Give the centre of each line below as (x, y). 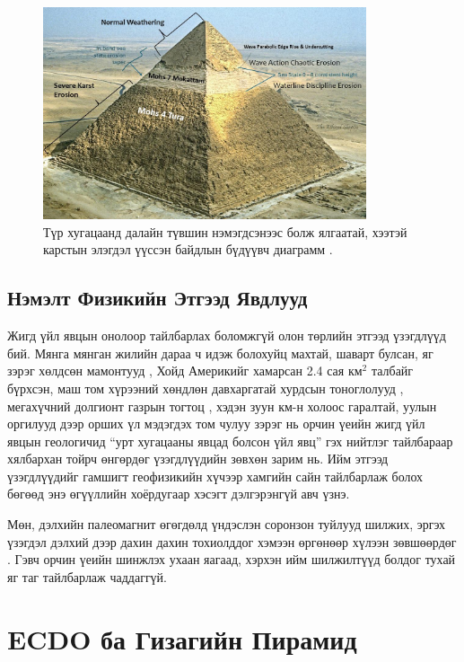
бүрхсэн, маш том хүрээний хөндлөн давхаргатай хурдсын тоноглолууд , (206, 388)
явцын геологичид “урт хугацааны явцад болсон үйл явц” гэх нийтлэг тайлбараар (230, 441)
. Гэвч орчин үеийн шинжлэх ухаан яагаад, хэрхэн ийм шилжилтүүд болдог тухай (232, 559)
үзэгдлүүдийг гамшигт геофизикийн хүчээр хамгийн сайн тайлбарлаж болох (215, 476)
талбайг (392, 371)
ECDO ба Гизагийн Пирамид (182, 638)
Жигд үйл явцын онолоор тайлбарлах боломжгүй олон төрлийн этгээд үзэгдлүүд (227, 335)
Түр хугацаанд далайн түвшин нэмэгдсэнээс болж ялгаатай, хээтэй (225, 231)
